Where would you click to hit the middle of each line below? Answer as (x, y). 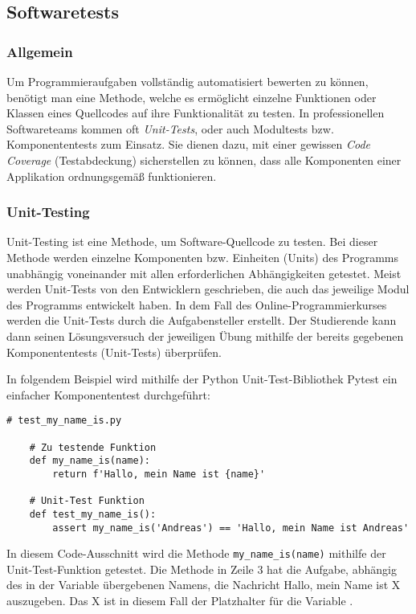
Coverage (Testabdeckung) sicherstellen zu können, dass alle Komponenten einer (204, 160)
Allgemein (40, 51)
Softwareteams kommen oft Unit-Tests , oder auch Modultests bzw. (170, 128)
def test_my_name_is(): (93, 514)
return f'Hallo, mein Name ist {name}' (159, 474)
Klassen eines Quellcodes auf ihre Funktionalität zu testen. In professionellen (196, 113)
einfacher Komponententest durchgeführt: (108, 394)
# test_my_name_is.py (64, 421)
